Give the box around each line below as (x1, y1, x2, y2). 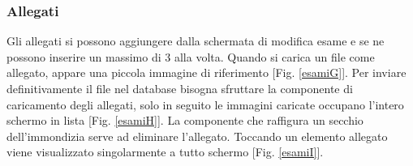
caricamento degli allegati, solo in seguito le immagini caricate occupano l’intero (6, 96, 404, 113)
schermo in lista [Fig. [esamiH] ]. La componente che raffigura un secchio (6, 112, 364, 129)
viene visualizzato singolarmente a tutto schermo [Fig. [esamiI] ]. (6, 143, 324, 160)
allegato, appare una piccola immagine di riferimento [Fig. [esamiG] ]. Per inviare (6, 64, 407, 81)
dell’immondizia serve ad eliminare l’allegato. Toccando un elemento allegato (6, 127, 388, 144)
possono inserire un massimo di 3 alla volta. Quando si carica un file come (6, 48, 375, 65)
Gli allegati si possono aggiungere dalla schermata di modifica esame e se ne (6, 32, 385, 49)
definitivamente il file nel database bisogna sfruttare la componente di (6, 80, 353, 96)
